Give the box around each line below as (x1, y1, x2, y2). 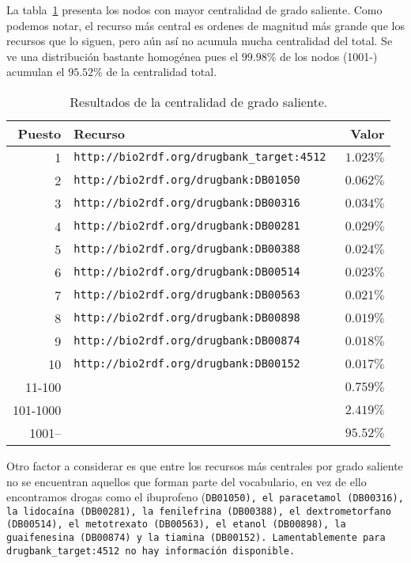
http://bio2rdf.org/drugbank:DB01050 (74, 173, 300, 187)
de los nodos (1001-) (280, 48, 378, 64)
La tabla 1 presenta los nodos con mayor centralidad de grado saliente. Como (6, 2, 383, 17)
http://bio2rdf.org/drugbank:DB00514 (74, 265, 300, 279)
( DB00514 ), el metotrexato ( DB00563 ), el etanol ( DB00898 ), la (6, 519, 346, 531)
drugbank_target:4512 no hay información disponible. (6, 545, 296, 557)
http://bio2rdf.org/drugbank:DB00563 (74, 288, 300, 302)
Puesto (17, 124, 62, 143)
